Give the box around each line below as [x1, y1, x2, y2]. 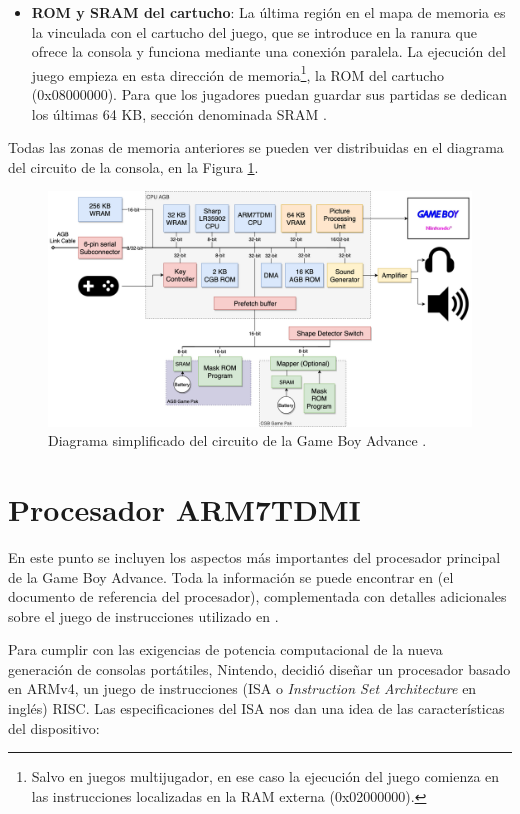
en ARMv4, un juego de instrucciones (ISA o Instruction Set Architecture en [8, 678, 477, 699]
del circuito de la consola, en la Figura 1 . [8, 156, 259, 177]
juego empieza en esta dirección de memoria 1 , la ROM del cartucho [31, 61, 444, 85]
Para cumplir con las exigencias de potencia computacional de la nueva [8, 639, 443, 660]
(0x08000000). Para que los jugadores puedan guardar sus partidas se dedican [31, 84, 508, 105]
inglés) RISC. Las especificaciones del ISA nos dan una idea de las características [8, 698, 505, 719]
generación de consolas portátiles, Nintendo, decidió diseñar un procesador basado [8, 658, 511, 679]
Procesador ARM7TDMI [8, 488, 361, 529]
